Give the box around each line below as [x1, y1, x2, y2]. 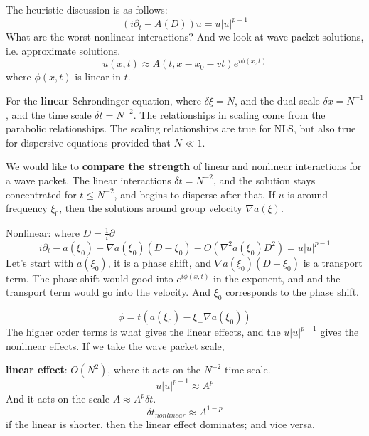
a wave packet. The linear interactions [6, 172, 171, 187]
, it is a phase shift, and [107, 255, 211, 270]
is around [287, 186, 328, 201]
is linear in [75, 69, 121, 84]
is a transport [303, 255, 363, 270]
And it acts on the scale [6, 390, 109, 405]
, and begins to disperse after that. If [114, 186, 275, 201]
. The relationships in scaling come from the [133, 107, 326, 122]
